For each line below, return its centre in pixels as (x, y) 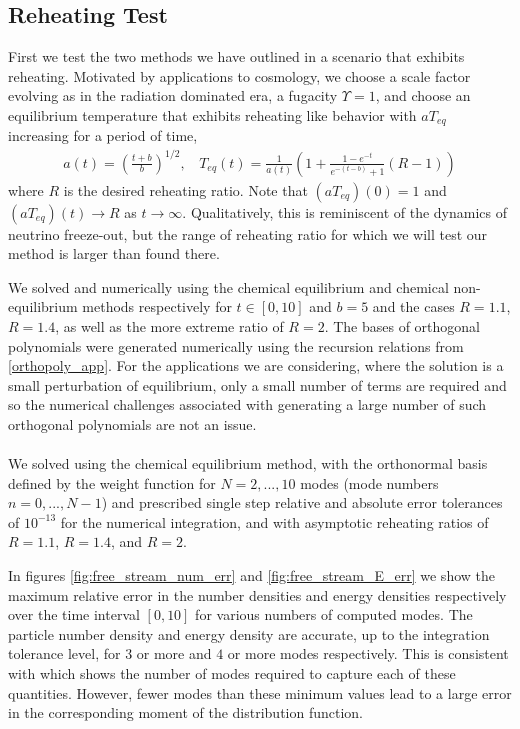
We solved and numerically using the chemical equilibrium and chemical (228, 286)
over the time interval (74, 614)
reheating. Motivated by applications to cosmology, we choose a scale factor (239, 75)
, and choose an (423, 95)
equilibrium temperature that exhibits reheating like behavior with (212, 114)
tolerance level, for (64, 653)
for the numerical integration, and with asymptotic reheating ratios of (274, 521)
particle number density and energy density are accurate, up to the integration (249, 633)
